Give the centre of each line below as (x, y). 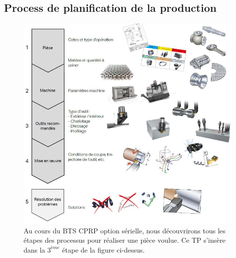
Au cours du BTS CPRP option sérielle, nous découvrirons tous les (125, 230)
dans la (34, 249)
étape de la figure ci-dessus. (103, 249)
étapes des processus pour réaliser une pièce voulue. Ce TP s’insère (125, 240)
